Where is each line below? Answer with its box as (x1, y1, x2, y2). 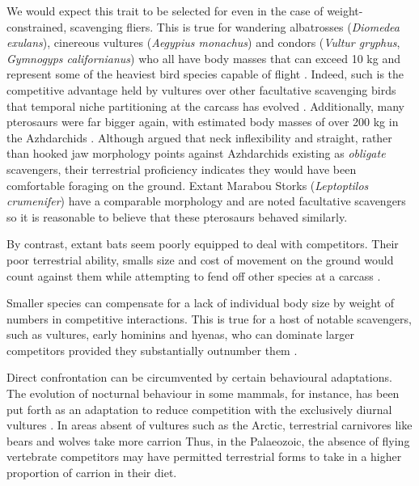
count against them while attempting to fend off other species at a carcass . (6, 267, 381, 284)
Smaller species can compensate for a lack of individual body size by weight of (6, 294, 395, 311)
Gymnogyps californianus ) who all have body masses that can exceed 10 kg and (6, 49, 400, 66)
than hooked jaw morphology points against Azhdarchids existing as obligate (6, 145, 386, 162)
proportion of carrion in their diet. (6, 464, 177, 481)
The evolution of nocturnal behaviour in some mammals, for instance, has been (6, 385, 400, 402)
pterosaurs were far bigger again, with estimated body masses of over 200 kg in (6, 113, 399, 130)
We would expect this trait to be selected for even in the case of (6, 2, 324, 19)
